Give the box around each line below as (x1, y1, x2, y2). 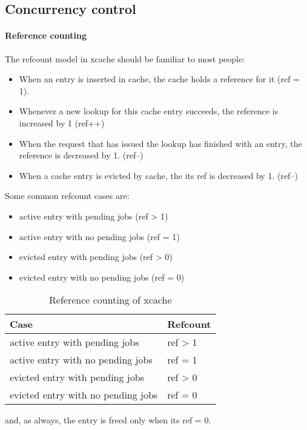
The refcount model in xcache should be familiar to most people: (5, 52, 245, 65)
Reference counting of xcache (49, 293, 172, 307)
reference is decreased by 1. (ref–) (19, 149, 144, 161)
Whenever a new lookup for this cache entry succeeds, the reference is (19, 105, 279, 117)
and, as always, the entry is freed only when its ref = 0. (5, 414, 211, 426)
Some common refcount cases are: (5, 189, 130, 202)
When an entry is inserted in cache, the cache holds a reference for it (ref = (19, 73, 300, 85)
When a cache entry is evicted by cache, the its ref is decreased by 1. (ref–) (19, 169, 298, 181)
